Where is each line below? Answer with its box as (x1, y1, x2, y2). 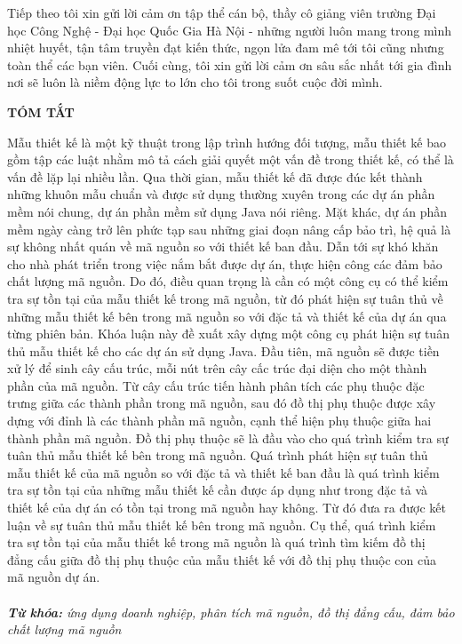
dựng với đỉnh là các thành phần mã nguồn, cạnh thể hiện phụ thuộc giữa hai (7, 411, 432, 430)
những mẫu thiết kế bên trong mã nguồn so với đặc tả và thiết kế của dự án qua (7, 306, 447, 325)
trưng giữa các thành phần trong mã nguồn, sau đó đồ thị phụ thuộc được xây (7, 394, 436, 412)
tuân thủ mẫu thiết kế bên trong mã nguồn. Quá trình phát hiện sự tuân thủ (7, 446, 428, 465)
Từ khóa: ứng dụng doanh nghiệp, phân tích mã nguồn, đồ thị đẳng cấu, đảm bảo (7, 602, 455, 621)
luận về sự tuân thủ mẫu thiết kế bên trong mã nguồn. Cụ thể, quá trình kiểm (7, 515, 436, 534)
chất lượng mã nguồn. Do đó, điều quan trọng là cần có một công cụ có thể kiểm (7, 272, 449, 290)
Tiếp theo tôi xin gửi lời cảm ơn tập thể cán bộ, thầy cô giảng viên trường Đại (7, 4, 436, 21)
